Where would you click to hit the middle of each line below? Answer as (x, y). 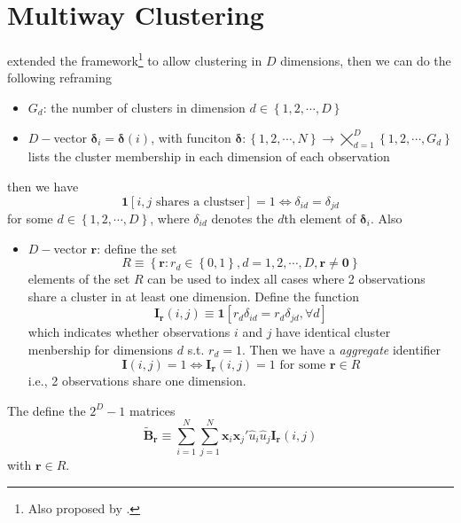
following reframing (59, 78)
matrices (152, 410)
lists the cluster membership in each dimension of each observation (209, 156)
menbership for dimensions (101, 349)
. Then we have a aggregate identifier (341, 349)
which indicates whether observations (129, 332)
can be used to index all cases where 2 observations (286, 279)
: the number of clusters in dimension (144, 107)
